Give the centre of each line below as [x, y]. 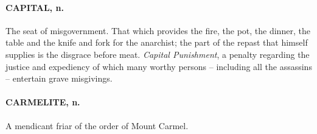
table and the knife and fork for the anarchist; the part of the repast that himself [157, 42]
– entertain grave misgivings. [59, 78]
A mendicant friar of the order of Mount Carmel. [97, 125]
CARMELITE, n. [43, 102]
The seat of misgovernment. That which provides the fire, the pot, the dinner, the [158, 30]
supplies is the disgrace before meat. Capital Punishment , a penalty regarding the [158, 54]
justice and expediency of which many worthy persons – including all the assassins [159, 66]
